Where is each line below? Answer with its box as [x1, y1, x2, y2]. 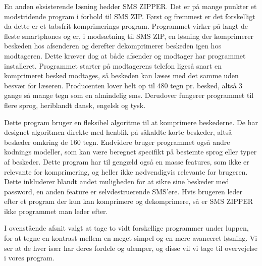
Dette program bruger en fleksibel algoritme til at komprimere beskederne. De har [4, 117, 258, 127]
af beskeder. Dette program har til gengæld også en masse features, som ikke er [4, 156, 249, 167]
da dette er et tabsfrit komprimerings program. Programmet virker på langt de [4, 21, 248, 31]
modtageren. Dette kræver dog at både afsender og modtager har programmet [4, 50, 246, 61]
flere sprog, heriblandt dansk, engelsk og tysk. [4, 99, 146, 110]
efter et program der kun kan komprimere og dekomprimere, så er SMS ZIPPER [4, 196, 253, 206]
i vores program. [4, 252, 55, 263]
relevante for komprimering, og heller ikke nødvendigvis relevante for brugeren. [4, 166, 248, 177]
